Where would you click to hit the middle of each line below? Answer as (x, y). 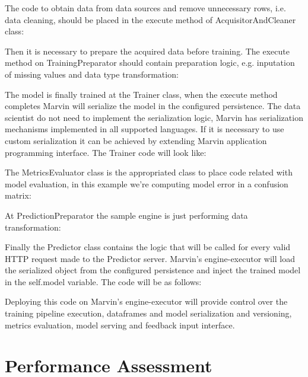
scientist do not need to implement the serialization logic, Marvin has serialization (154, 117)
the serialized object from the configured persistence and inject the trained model (153, 270)
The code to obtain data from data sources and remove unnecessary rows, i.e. (145, 8)
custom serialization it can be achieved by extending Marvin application (136, 140)
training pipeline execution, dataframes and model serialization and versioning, (148, 313)
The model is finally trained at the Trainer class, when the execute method (141, 94)
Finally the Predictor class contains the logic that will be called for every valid (148, 247)
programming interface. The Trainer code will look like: (106, 152)
